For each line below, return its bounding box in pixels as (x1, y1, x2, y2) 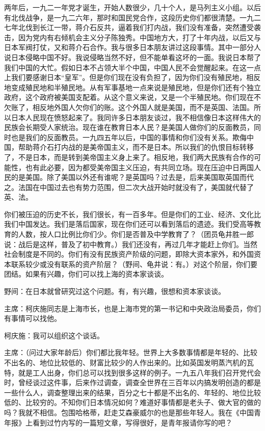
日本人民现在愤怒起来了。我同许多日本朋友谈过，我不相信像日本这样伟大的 (11, 112, 261, 122)
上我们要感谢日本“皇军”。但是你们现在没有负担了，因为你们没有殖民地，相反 (4, 72, 261, 83)
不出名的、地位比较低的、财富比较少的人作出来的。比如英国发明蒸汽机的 (4, 357, 247, 367)
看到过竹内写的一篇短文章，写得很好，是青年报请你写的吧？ (32, 417, 232, 427)
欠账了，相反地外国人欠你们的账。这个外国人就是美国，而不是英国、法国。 (4, 101, 254, 112)
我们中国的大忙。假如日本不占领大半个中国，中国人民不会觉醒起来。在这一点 (4, 62, 261, 72)
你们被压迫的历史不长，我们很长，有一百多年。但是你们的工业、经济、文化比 (4, 208, 261, 219)
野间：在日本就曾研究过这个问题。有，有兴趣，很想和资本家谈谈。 (4, 286, 225, 297)
